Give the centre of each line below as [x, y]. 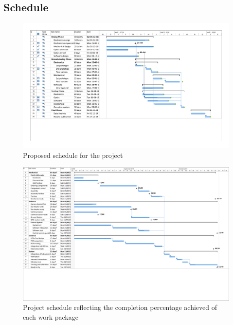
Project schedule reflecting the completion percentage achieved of [120, 307]
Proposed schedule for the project [73, 155]
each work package [51, 316]
